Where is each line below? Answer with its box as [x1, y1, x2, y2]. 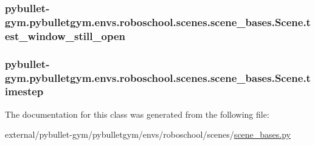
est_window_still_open [5, 28, 126, 43]
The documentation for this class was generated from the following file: [5, 107, 269, 120]
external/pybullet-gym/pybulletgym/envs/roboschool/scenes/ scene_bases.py [5, 128, 291, 141]
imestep [5, 84, 44, 99]
